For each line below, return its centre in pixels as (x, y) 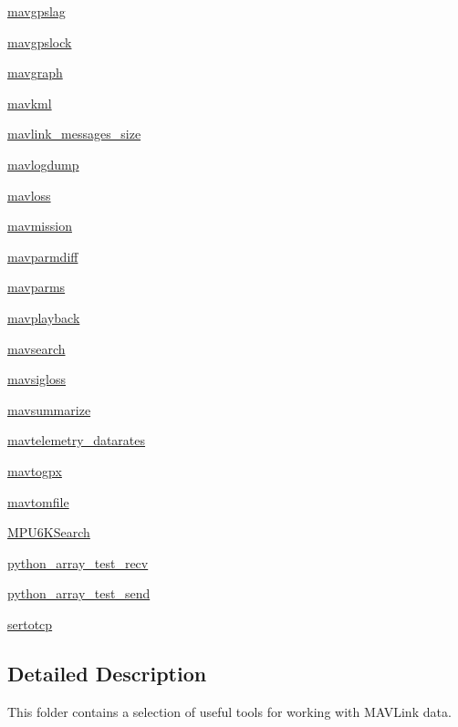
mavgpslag (36, 11)
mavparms (36, 287)
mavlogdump (43, 164)
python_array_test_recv (78, 562)
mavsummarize (49, 409)
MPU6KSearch (49, 532)
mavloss (29, 195)
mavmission (40, 226)
